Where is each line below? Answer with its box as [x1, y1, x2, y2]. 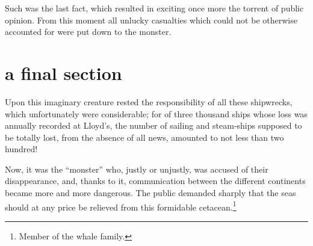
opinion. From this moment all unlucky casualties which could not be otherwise [5, 13, 297, 26]
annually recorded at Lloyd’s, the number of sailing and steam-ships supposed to [5, 119, 302, 132]
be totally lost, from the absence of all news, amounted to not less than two [5, 131, 284, 143]
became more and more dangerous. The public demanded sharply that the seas [5, 186, 296, 199]
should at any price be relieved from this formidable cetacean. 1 [5, 198, 237, 213]
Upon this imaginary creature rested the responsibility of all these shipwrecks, [5, 95, 293, 108]
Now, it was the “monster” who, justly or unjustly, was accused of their [5, 162, 268, 175]
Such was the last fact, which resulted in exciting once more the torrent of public [5, 2, 304, 14]
